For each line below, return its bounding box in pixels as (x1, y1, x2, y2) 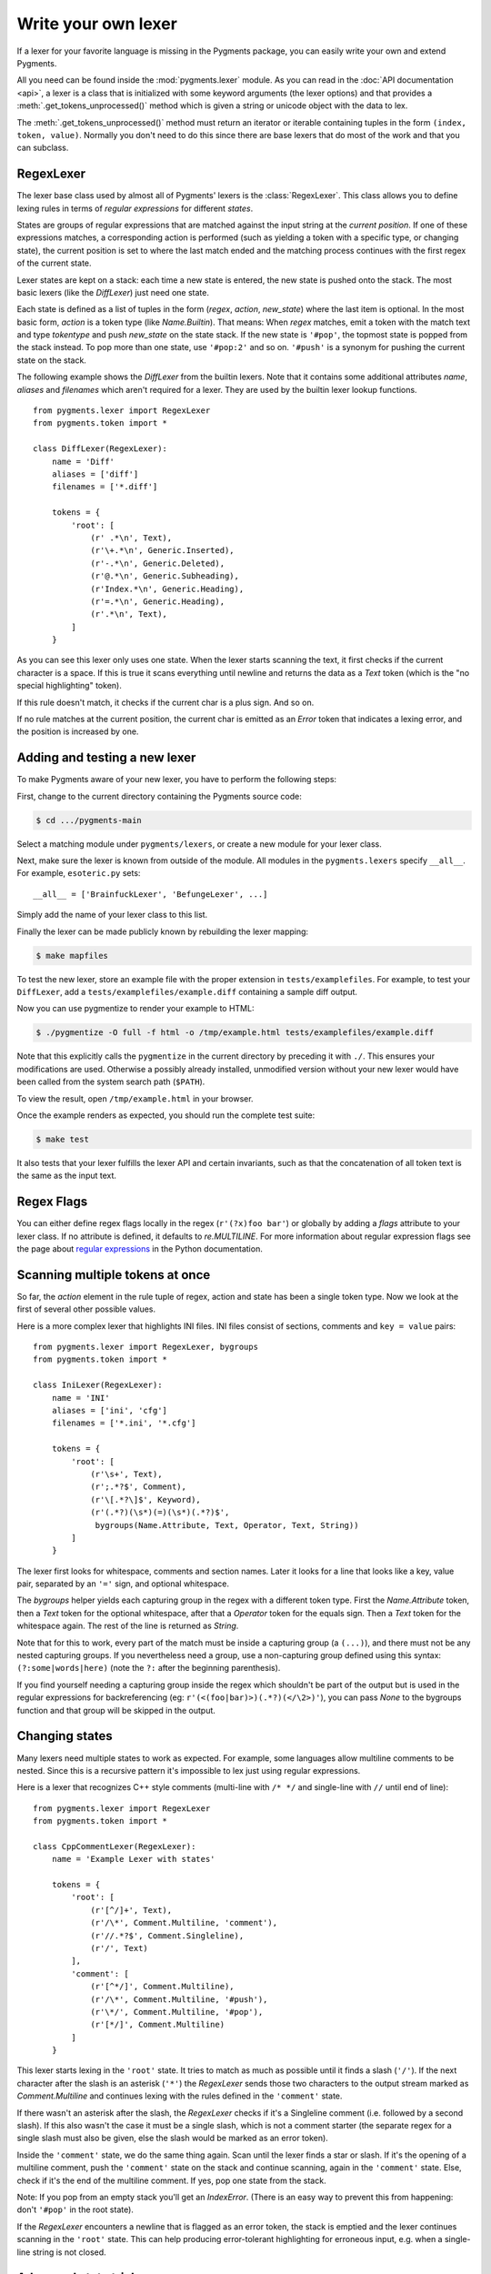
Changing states (16, 1728, 113, 1744)
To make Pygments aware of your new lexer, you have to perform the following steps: (16, 774, 336, 785)
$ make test (35, 1133, 90, 1144)
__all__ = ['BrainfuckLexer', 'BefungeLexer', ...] (33, 889, 268, 900)
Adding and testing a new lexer (16, 750, 196, 766)
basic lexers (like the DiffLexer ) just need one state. (16, 287, 209, 297)
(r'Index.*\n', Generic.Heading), (90, 583, 245, 594)
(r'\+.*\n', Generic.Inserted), (90, 546, 235, 556)
